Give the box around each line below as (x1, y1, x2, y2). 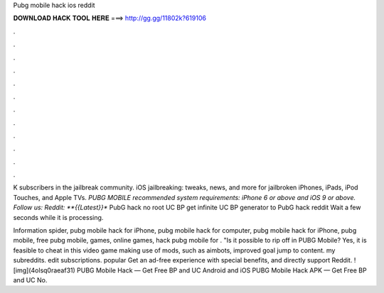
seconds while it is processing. (13, 213, 104, 221)
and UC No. (13, 275, 48, 284)
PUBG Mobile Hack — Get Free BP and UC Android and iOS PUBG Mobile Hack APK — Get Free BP (77, 266, 367, 275)
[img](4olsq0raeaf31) (13, 266, 76, 275)
